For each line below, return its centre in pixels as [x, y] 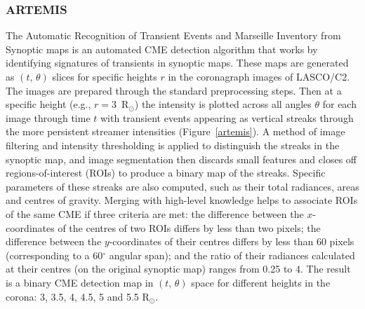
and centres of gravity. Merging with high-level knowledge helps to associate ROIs [182, 200]
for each [339, 104]
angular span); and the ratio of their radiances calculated [232, 255]
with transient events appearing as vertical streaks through [227, 117]
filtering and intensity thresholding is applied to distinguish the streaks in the [173, 145]
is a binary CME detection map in [80, 282]
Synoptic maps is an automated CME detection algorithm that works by [162, 49]
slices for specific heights [105, 76]
